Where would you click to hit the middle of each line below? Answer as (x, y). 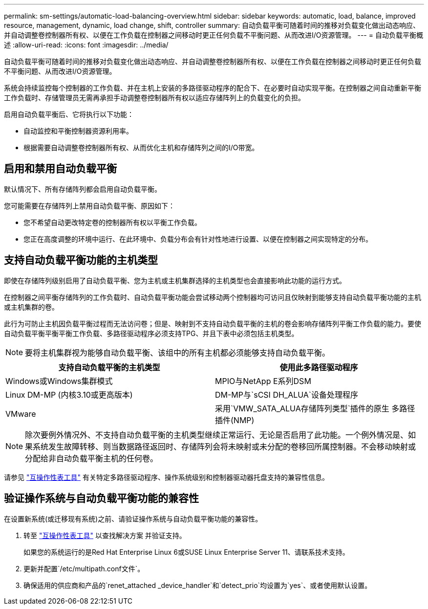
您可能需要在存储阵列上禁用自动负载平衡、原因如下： (89, 205)
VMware (21, 414)
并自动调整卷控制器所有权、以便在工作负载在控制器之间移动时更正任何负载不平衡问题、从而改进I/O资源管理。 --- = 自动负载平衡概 (214, 35)
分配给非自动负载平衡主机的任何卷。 (92, 458)
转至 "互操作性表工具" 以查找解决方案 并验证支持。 (105, 535)
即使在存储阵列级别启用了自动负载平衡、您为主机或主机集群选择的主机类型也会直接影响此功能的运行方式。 (175, 280)
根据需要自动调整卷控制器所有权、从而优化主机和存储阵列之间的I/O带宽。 (141, 147)
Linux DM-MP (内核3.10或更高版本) (69, 395)
